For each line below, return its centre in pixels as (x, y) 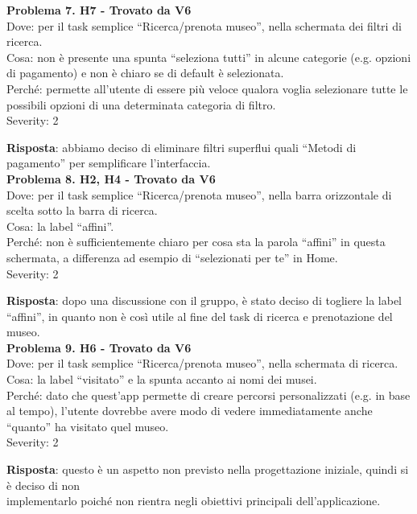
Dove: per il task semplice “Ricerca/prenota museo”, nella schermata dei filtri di (204, 25)
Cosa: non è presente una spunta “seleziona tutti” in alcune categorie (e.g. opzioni (209, 57)
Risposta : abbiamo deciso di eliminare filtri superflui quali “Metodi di (182, 147)
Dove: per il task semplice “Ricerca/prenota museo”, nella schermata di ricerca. (202, 363)
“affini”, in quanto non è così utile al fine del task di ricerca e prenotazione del (200, 316)
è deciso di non (43, 485)
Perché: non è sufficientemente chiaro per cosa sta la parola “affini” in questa (196, 242)
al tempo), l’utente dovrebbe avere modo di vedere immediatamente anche (190, 411)
